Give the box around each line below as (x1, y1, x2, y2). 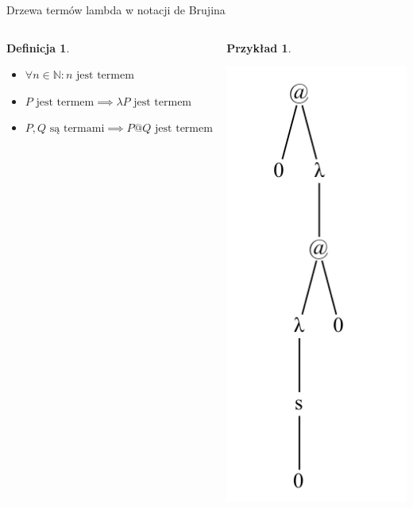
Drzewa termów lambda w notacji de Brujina (6, 2, 226, 17)
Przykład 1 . (226, 39, 291, 56)
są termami (49, 123, 105, 135)
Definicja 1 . (6, 39, 70, 56)
